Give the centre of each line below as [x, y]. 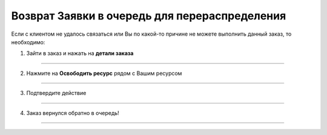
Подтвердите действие [56, 93]
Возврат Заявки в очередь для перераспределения [149, 16]
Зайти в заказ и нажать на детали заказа [80, 53]
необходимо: [28, 42]
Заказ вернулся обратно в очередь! [73, 113]
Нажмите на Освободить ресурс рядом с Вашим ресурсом [104, 73]
